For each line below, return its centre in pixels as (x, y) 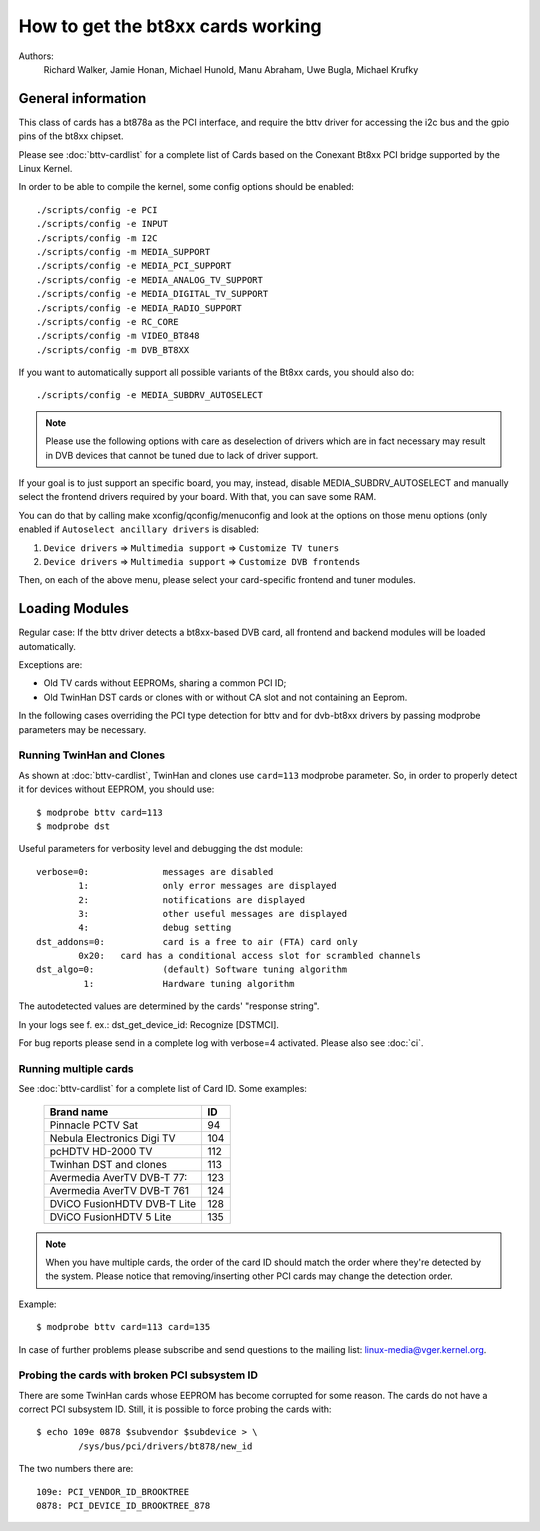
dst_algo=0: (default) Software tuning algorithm (192, 969)
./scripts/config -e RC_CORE (107, 321)
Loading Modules (74, 608)
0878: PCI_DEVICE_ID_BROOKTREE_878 (123, 1505)
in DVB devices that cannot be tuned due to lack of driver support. (182, 455)
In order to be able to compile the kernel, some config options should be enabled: (186, 187)
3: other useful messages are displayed (213, 913)
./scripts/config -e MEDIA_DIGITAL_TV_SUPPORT (152, 294)
